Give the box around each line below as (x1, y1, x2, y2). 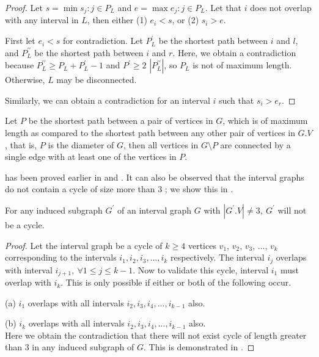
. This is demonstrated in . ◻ (144, 341, 255, 353)
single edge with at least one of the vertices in (5, 150, 177, 163)
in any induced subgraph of (32, 341, 134, 353)
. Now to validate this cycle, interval (133, 263, 269, 276)
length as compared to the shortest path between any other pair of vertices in (5, 126, 295, 139)
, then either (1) (87, 13, 147, 26)
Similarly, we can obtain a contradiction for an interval (5, 93, 210, 106)
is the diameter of (48, 138, 114, 151)
